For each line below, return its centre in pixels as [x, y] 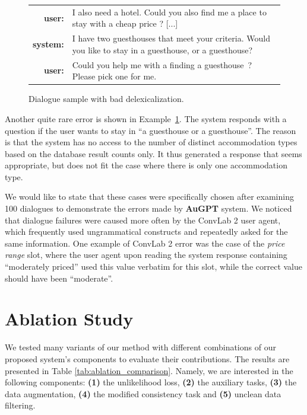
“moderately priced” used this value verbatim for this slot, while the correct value [154, 266]
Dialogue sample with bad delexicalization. [106, 99]
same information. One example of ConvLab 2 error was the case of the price [145, 243]
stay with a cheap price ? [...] [125, 23]
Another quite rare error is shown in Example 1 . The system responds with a [146, 118]
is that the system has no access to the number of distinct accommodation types [151, 142]
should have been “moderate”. [59, 278]
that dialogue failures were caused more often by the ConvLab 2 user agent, [143, 220]
